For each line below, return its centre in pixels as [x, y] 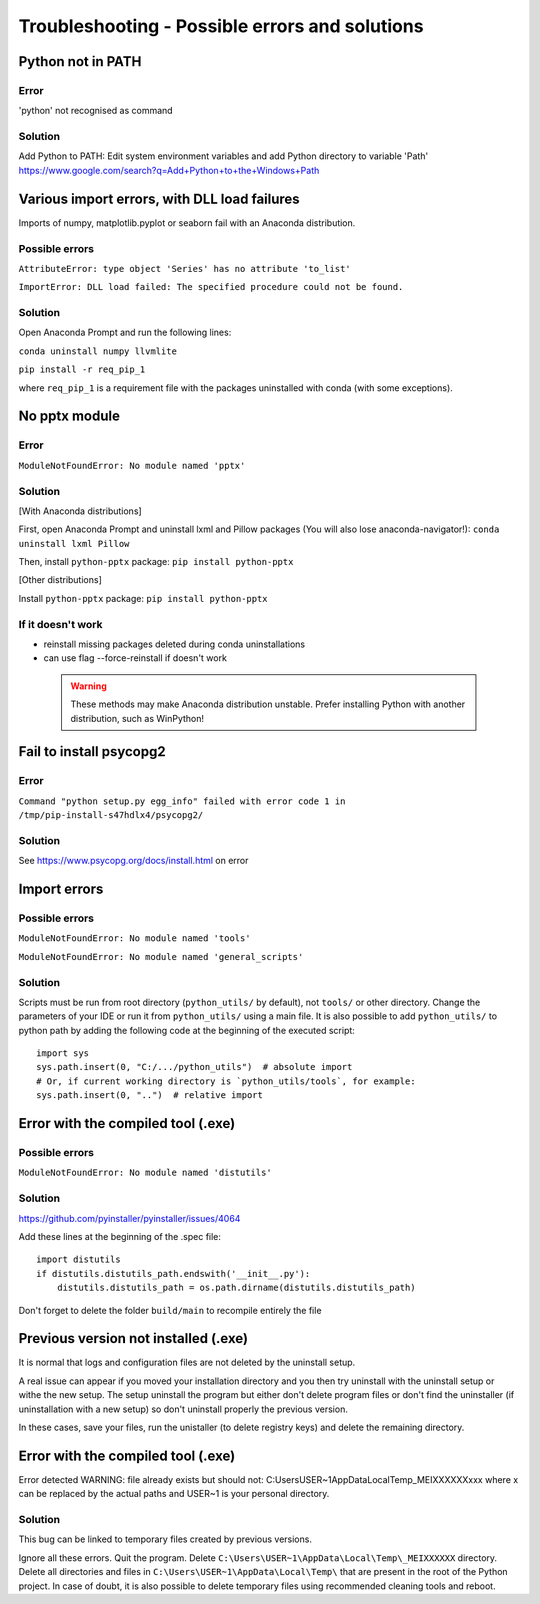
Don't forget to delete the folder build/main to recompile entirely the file [170, 1310]
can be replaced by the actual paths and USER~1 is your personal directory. [174, 1494]
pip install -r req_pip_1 [82, 369]
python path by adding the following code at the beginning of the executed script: [186, 1030]
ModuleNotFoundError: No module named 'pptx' [132, 465]
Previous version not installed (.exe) [133, 1338]
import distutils [78, 1259]
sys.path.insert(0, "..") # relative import [150, 1095]
